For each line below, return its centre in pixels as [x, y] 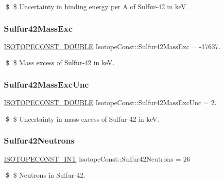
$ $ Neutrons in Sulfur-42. [45, 175]
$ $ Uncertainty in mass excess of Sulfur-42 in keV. [82, 118]
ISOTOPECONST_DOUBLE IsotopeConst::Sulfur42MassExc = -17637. [112, 46]
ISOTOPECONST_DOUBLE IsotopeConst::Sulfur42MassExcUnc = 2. [110, 102]
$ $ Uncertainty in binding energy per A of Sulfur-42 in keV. [97, 6]
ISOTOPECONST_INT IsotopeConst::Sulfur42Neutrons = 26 [97, 158]
